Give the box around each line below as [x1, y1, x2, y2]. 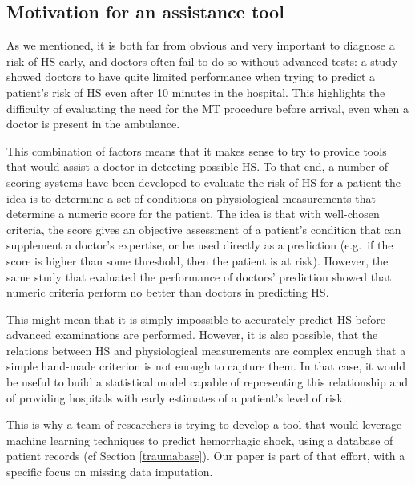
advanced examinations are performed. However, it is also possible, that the [6, 326, 378, 343]
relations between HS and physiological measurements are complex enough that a [6, 342, 406, 358]
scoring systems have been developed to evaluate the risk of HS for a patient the [6, 173, 401, 190]
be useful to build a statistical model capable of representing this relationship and [6, 374, 409, 390]
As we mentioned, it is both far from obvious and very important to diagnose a [6, 37, 395, 54]
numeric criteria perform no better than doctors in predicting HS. [6, 284, 329, 301]
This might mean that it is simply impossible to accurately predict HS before [6, 310, 385, 327]
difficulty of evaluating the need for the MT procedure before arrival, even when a [6, 99, 409, 116]
